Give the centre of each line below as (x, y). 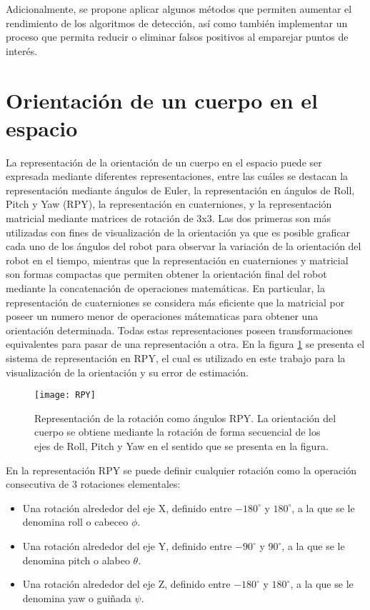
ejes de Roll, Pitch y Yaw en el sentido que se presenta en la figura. (181, 446)
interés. (22, 50)
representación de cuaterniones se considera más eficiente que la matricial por (175, 302)
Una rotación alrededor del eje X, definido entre (127, 507)
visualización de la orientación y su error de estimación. (127, 372)
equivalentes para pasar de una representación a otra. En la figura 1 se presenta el (185, 344)
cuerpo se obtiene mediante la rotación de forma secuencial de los (177, 432)
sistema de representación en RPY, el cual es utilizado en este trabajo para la (176, 358)
